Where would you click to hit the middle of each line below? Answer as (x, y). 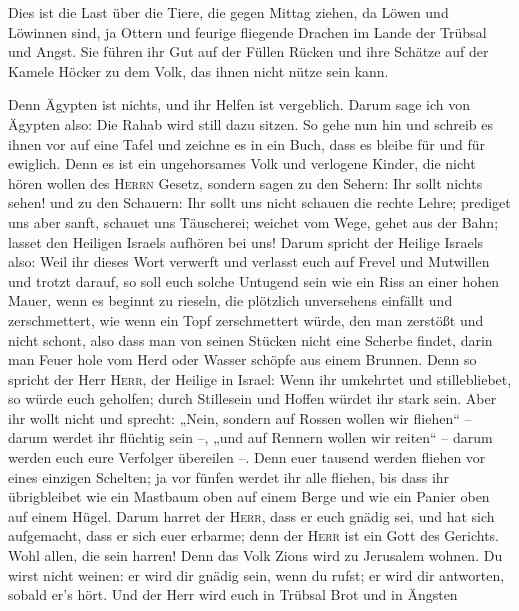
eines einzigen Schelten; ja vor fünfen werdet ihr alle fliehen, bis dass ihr (229, 476)
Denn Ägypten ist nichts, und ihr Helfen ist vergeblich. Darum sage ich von (239, 104)
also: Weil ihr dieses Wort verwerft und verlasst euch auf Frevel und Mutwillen (249, 261)
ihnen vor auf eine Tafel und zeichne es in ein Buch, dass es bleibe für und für (247, 143)
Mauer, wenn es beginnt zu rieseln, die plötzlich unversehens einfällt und (230, 300)
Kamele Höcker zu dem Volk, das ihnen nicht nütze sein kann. (198, 70)
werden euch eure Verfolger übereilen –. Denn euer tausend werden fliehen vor (247, 457)
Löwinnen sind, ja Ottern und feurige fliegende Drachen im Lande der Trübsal (247, 31)
